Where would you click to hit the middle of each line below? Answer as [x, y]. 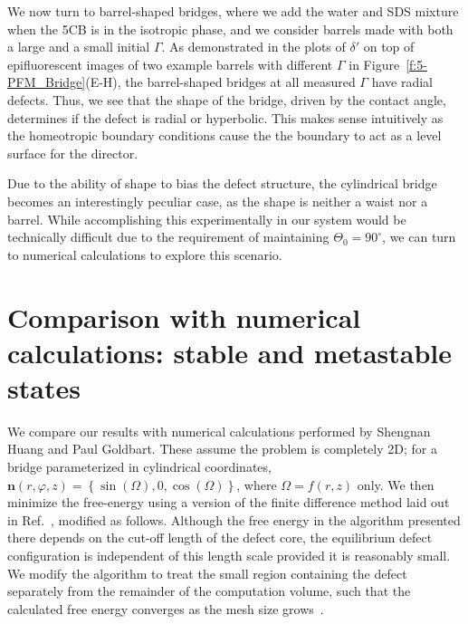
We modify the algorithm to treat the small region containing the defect [207, 573]
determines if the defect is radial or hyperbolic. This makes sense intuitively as [225, 117]
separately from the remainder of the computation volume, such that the [209, 591]
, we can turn [419, 237]
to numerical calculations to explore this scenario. [145, 254]
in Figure [374, 64]
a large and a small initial [79, 47]
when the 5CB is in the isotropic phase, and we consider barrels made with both [230, 29]
